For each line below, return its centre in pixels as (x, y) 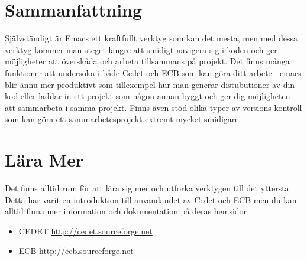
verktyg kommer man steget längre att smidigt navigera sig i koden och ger (141, 49)
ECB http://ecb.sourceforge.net (76, 251)
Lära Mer (44, 160)
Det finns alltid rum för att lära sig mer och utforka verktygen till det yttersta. (148, 188)
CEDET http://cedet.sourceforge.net (85, 231)
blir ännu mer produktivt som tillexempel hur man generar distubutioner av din (150, 84)
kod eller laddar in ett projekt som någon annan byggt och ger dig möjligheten (148, 96)
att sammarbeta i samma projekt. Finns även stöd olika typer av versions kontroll (153, 107)
